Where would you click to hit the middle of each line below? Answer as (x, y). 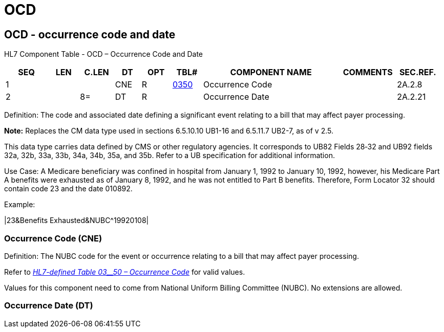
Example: (20, 205)
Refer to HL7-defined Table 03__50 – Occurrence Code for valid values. (125, 272)
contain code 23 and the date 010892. (68, 189)
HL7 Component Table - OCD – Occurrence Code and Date (104, 54)
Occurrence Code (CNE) (53, 238)
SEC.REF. (418, 72)
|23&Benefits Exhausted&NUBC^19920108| (77, 220)
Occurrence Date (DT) (49, 306)
